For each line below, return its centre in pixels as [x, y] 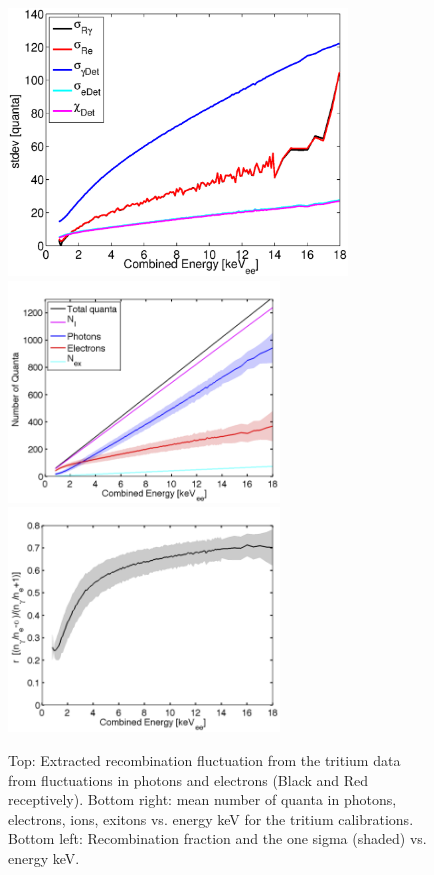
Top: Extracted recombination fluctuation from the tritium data [204, 760]
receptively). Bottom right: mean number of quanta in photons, [202, 799]
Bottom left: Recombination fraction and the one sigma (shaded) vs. [217, 838]
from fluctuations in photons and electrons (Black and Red [188, 779]
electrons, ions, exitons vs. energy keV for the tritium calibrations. [211, 818]
